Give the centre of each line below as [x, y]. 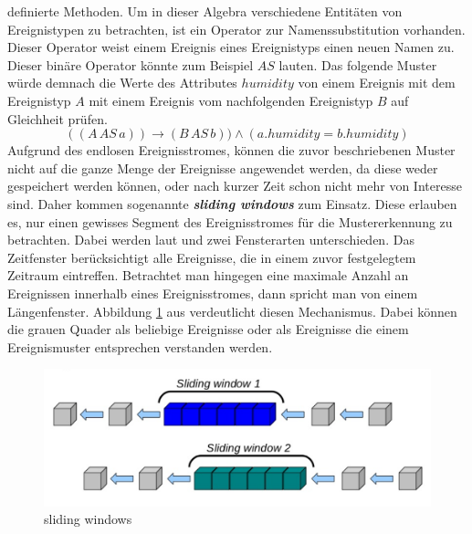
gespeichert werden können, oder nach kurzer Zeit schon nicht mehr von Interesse [235, 186]
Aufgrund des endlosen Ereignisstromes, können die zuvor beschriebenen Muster [231, 150]
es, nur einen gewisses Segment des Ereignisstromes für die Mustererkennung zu [230, 221]
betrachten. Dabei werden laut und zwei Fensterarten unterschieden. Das [211, 240]
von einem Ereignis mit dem [377, 83]
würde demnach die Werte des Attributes [122, 83]
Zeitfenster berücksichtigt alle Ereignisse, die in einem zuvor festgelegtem [212, 257]
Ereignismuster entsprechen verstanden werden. [140, 346]
